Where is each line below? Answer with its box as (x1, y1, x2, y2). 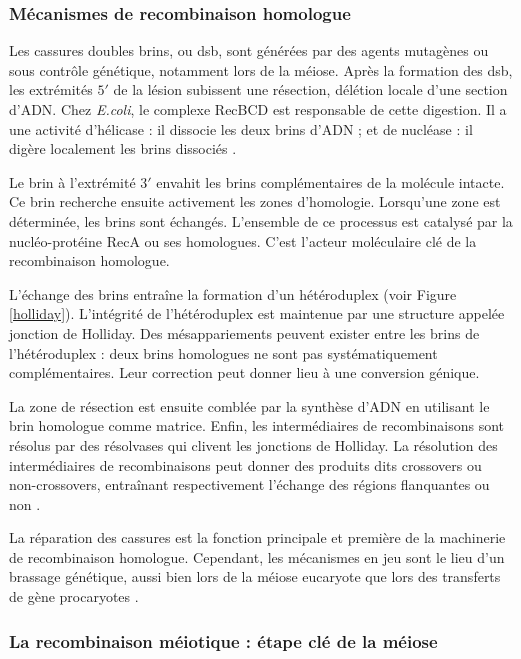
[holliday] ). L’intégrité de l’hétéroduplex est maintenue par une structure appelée (9, 303, 505, 324)
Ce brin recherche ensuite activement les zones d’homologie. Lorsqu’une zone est (9, 191, 501, 212)
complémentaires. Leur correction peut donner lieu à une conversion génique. (9, 362, 480, 383)
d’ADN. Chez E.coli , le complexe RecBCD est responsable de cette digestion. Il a (9, 99, 507, 119)
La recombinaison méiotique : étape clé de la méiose (9, 628, 438, 653)
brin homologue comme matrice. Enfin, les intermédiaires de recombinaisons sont (9, 415, 505, 436)
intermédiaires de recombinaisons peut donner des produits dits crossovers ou (9, 454, 482, 475)
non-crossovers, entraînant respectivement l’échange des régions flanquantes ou (9, 474, 490, 495)
